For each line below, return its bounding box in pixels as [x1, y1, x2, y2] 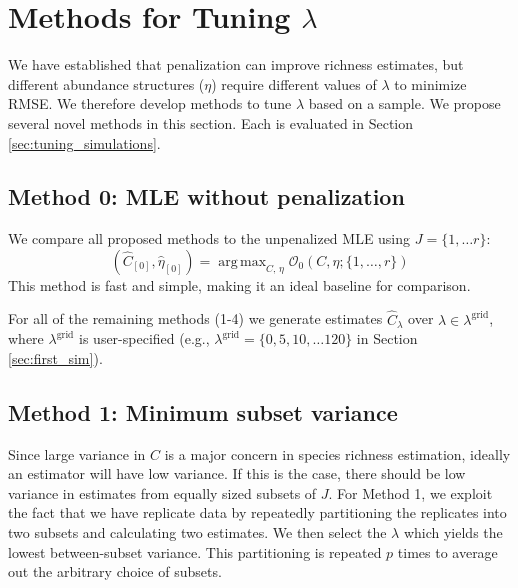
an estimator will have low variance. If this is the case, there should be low [8, 463, 466, 484]
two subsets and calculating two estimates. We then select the [8, 522, 387, 543]
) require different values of [211, 73, 377, 94]
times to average [397, 541, 498, 562]
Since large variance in [8, 443, 146, 464]
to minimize [394, 73, 467, 94]
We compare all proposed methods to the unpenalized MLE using [8, 228, 411, 249]
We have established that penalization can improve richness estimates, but [8, 54, 464, 75]
